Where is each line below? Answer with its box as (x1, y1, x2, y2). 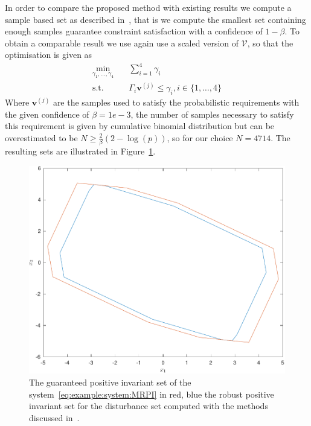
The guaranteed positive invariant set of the (29, 375, 191, 388)
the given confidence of (5, 107, 89, 120)
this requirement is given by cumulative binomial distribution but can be (5, 119, 275, 132)
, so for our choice (167, 131, 233, 144)
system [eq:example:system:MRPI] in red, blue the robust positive (29, 387, 274, 400)
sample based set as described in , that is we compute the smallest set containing (5, 13, 306, 25)
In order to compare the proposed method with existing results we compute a (5, 1, 292, 13)
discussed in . (29, 411, 80, 424)
